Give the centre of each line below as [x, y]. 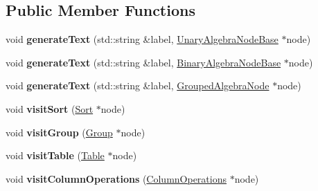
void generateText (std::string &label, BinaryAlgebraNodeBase [143, 62]
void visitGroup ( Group [59, 132]
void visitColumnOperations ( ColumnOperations [116, 178]
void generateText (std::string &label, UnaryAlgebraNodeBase [142, 39]
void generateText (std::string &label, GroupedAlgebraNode [138, 85]
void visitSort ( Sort [50, 108]
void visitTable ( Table [55, 155]
